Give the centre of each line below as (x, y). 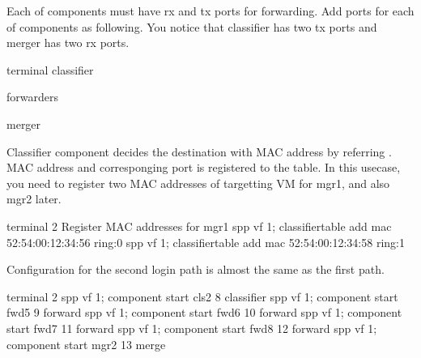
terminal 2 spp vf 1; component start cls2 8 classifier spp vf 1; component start (202, 296)
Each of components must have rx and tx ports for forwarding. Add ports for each (210, 11)
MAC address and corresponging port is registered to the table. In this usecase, (204, 167)
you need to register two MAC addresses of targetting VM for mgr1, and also (198, 183)
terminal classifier (50, 69)
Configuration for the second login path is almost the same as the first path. (196, 269)
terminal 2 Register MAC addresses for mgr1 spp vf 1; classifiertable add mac (199, 226)
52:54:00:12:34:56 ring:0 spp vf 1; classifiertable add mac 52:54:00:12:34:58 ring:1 (206, 242)
